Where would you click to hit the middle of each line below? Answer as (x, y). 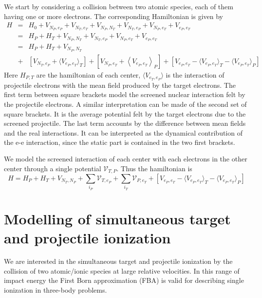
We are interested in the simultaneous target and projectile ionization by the (118, 261)
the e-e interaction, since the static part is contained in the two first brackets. (120, 142)
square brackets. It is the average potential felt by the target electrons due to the (125, 113)
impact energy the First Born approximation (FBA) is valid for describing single (124, 280)
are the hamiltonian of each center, (88, 74)
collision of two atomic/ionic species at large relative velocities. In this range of (122, 270)
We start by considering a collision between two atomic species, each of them (119, 6)
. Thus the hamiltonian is (154, 168)
